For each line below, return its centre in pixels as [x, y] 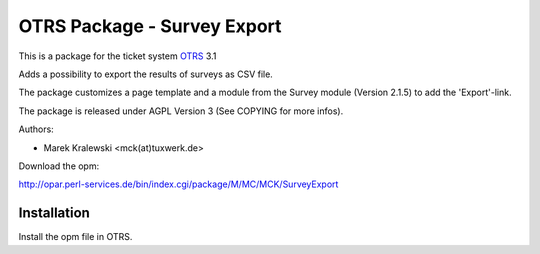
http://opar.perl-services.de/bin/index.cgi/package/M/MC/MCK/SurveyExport [178, 184]
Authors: [36, 129]
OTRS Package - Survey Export [150, 26]
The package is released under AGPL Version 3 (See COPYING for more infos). [181, 111]
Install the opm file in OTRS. [75, 237]
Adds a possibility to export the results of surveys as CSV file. [146, 74]
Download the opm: [59, 166]
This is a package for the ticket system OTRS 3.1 [117, 56]
